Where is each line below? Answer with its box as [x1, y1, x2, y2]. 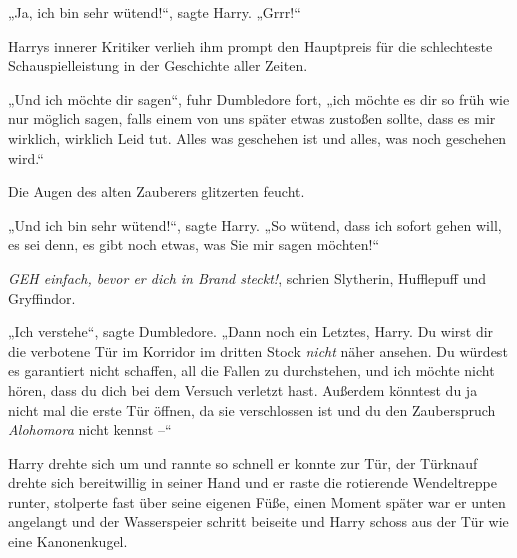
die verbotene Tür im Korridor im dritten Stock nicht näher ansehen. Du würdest [8, 340, 508, 361]
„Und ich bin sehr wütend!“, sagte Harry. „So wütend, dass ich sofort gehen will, [8, 214, 502, 235]
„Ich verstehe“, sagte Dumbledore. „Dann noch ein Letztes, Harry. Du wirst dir [8, 321, 494, 342]
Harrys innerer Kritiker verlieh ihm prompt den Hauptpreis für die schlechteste [8, 35, 493, 56]
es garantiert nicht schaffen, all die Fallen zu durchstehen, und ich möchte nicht [8, 360, 495, 381]
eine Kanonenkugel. [8, 531, 128, 552]
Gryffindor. [8, 287, 76, 308]
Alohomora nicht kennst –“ [8, 419, 172, 440]
